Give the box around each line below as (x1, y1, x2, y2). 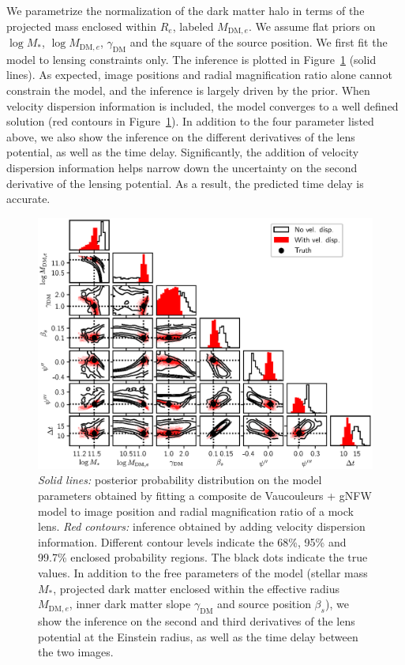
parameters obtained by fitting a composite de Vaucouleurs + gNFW (38, 487, 372, 503)
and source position (217, 595, 311, 612)
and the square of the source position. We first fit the (129, 34, 388, 51)
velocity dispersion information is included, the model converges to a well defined (6, 97, 399, 114)
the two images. (38, 644, 114, 660)
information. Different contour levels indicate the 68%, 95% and (38, 533, 347, 550)
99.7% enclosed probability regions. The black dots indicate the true (38, 549, 368, 565)
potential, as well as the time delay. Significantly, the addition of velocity (6, 144, 359, 160)
